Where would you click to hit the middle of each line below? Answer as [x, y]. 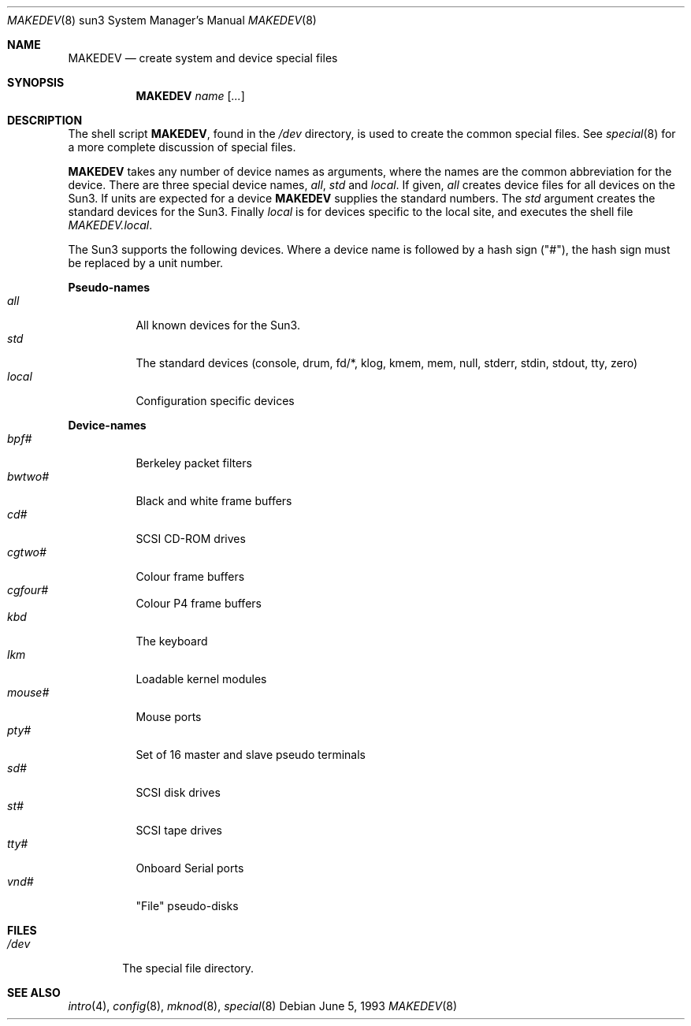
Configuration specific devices [215, 401]
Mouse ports [169, 717]
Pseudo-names [109, 287]
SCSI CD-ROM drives [191, 539]
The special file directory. [188, 968]
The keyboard [172, 641]
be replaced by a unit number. [146, 263]
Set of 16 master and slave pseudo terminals [251, 755]
